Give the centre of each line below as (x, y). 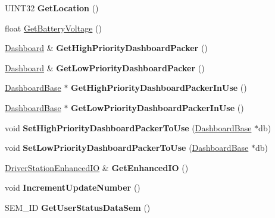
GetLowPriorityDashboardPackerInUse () (157, 107)
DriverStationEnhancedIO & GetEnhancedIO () (97, 167)
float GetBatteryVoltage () (53, 28)
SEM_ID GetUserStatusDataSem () (78, 207)
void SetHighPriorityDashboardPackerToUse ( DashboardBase (128, 127)
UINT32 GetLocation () (52, 8)
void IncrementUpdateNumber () (73, 187)
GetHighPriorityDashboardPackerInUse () (159, 88)
